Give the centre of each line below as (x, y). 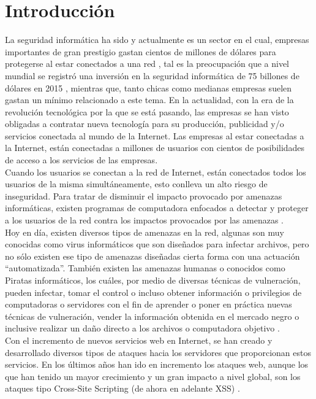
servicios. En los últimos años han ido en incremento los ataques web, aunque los (157, 364)
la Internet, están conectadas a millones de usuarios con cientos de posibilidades (155, 148)
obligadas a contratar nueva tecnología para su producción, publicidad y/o (145, 124)
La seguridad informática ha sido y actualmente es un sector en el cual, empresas (157, 40)
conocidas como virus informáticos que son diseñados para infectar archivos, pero (157, 244)
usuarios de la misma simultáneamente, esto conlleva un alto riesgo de (136, 184)
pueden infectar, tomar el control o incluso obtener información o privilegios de (153, 292)
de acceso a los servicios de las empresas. (81, 160)
